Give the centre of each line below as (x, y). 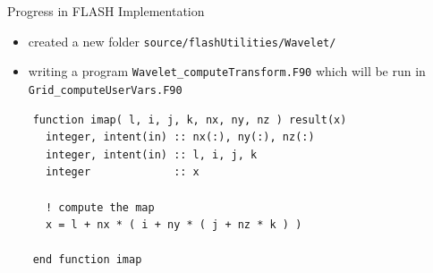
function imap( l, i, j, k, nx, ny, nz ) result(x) (190, 119)
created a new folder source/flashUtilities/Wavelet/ (182, 41)
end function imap (87, 260)
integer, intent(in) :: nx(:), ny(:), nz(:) (180, 137)
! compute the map (100, 207)
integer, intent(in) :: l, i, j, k (151, 154)
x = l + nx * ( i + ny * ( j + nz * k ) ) (174, 225)
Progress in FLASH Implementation (106, 11)
